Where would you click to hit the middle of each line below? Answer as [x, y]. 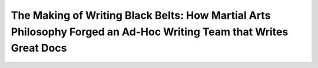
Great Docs [39, 48]
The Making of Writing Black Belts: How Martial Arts [141, 15]
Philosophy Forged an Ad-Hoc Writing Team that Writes [150, 32]
